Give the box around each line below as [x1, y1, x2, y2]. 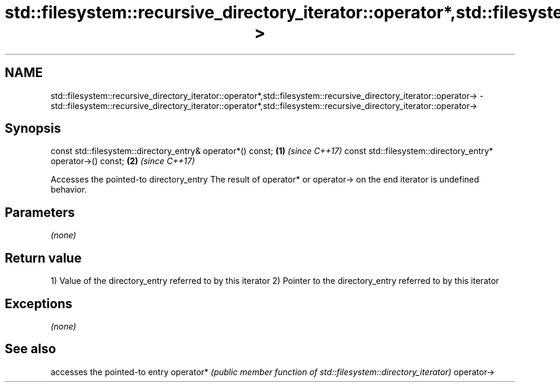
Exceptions [5, 296, 72, 311]
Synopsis [5, 121, 61, 136]
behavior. [50, 184, 87, 195]
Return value [5, 250, 82, 266]
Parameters [5, 204, 75, 220]
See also [5, 341, 56, 357]
